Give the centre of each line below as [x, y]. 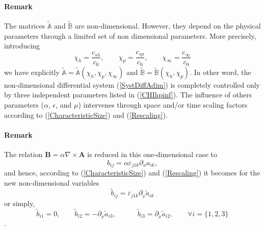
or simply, [20, 203]
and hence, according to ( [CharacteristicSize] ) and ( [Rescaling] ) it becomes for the [132, 172]
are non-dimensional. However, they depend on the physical [168, 26]
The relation [23, 154]
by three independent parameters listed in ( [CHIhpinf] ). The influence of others [128, 95]
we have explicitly [32, 72]
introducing [22, 46]
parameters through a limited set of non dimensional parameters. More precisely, [130, 35]
